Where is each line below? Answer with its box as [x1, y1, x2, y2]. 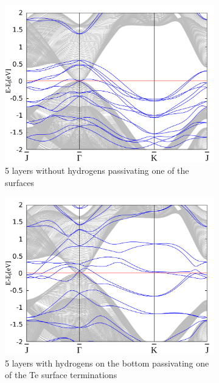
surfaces [5, 176, 35, 188]
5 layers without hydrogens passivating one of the [5, 164, 189, 177]
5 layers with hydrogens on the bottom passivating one [5, 356, 209, 369]
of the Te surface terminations [5, 368, 117, 381]
